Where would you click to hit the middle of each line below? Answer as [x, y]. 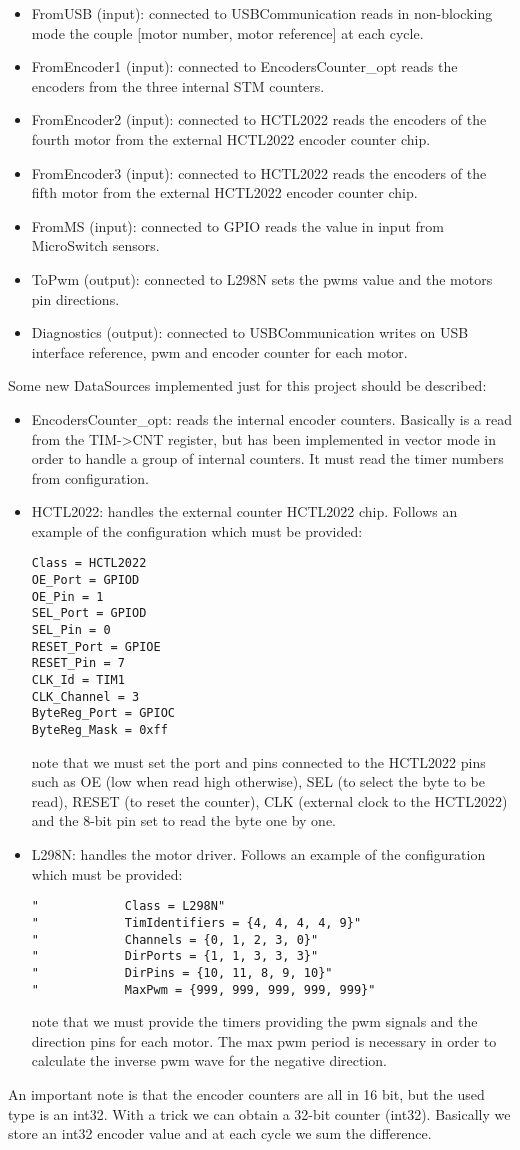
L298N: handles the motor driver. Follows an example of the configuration [258, 854]
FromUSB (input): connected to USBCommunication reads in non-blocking [262, 13]
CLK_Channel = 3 [85, 696]
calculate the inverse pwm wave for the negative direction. [209, 1060]
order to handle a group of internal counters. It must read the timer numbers [267, 458]
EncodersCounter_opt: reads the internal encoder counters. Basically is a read [271, 418]
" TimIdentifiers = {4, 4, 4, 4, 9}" [196, 922]
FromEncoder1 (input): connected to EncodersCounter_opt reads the [244, 66]
